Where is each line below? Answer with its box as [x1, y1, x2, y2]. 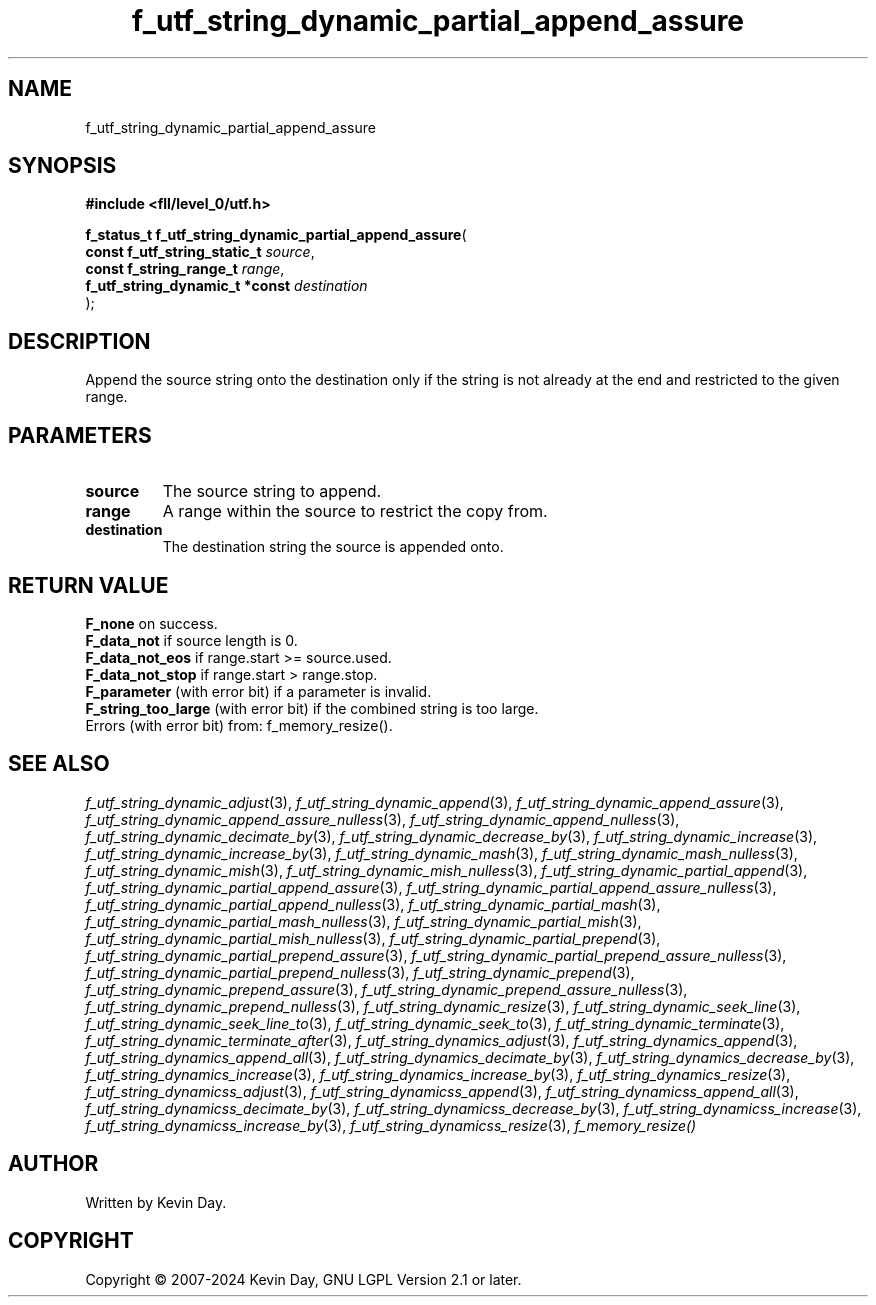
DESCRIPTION [8, 328, 151, 354]
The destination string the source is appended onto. [162, 538, 504, 556]
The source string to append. [162, 481, 382, 502]
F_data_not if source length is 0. [85, 631, 298, 649]
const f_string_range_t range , [85, 260, 285, 278]
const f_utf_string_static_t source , [85, 243, 315, 261]
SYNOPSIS [8, 153, 117, 179]
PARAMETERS [8, 422, 152, 448]
